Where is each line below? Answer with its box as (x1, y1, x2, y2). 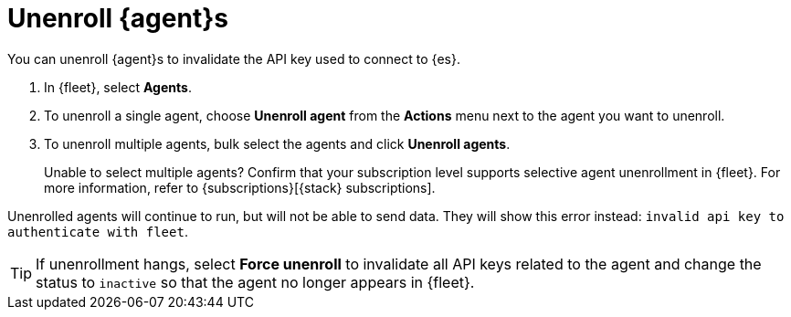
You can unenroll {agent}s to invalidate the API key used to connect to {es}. (7, 50, 460, 67)
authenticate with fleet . (7, 223, 188, 239)
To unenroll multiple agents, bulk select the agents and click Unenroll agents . (44, 135, 511, 152)
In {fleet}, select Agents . (44, 79, 192, 95)
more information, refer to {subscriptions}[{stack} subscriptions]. (44, 179, 436, 195)
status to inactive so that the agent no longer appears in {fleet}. (36, 272, 475, 291)
